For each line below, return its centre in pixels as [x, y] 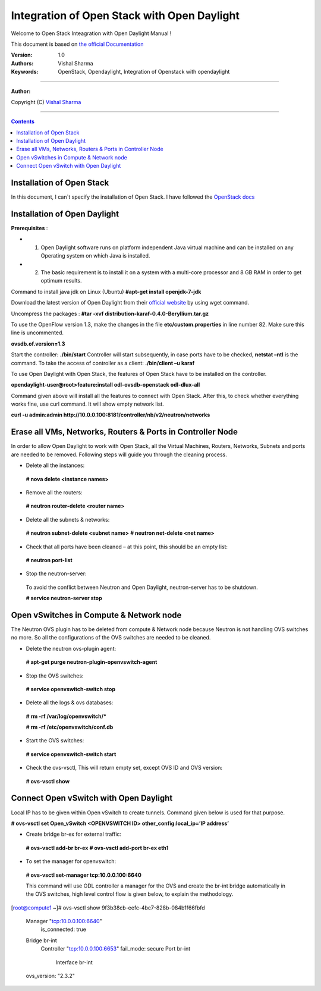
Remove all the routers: [54, 492]
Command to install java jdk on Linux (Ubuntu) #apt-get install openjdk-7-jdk [106, 291]
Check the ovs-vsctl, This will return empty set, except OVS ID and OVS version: [124, 768]
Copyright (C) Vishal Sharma [46, 102]
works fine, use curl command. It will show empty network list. [88, 404]
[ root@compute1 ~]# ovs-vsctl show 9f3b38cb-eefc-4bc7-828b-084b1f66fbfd [108, 908]
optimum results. [62, 281]
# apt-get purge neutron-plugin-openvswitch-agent [92, 662]
